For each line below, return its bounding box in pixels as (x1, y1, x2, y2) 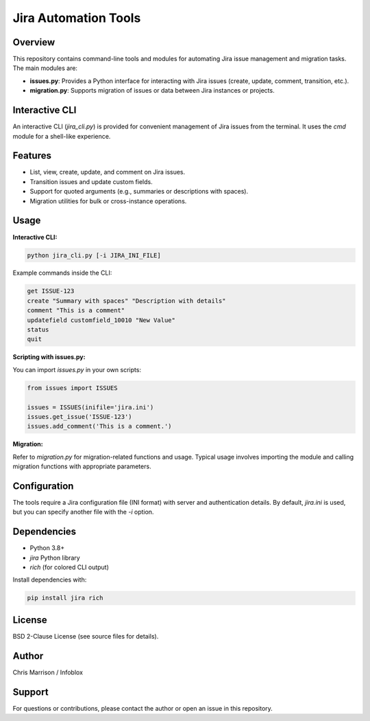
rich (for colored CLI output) (29, 563, 110, 571)
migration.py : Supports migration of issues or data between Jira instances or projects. (29, 87, 275, 95)
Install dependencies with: (12, 575, 87, 584)
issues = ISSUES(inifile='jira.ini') (27, 403, 154, 411)
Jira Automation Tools (12, 10, 141, 25)
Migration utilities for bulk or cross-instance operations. (29, 196, 187, 205)
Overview (12, 36, 56, 48)
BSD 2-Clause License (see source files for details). (12, 632, 159, 640)
